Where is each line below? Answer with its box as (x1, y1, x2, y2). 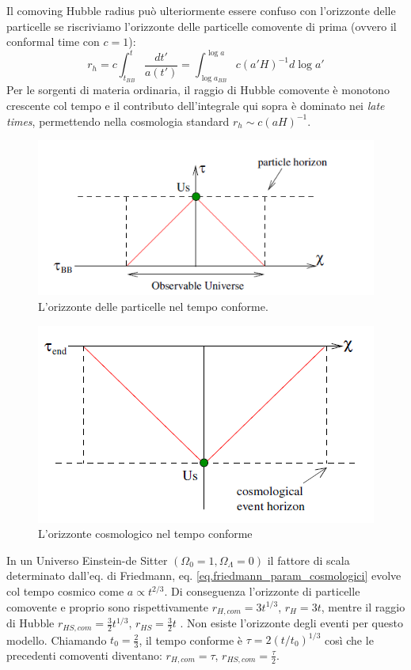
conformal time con (6, 33, 100, 50)
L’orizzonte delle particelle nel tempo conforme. (38, 298, 268, 315)
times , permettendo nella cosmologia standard (6, 112, 230, 129)
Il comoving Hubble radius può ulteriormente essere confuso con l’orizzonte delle (6, 2, 396, 18)
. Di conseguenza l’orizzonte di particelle (164, 583, 360, 600)
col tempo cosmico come (6, 583, 124, 600)
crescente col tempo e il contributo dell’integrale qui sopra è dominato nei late (6, 97, 385, 114)
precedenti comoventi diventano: (6, 646, 162, 663)
